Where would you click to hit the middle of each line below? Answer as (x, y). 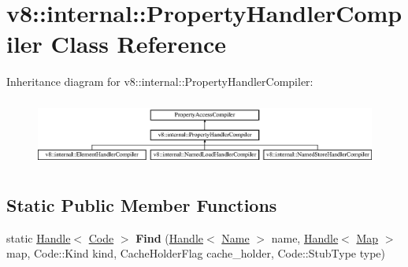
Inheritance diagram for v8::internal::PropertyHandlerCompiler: (160, 82)
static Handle (39, 237)
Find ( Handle (169, 237)
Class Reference (139, 44)
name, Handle (305, 237)
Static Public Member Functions (142, 204)
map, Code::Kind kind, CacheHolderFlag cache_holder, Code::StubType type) (196, 253)
